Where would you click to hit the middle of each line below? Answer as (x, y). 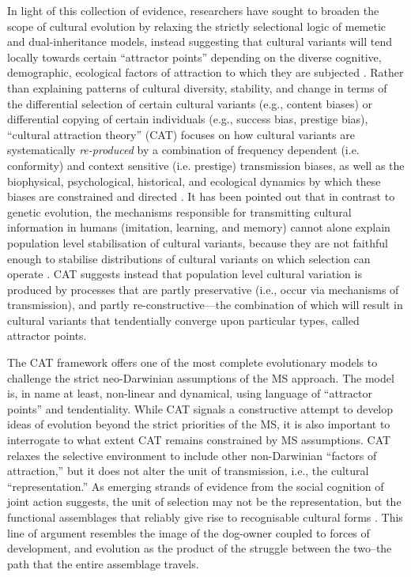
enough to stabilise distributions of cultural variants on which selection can (189, 258)
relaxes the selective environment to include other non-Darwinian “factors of (192, 455)
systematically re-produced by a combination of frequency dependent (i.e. (183, 150)
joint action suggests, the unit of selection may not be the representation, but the (204, 502)
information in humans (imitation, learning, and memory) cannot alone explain (199, 227)
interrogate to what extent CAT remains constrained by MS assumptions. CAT (199, 440)
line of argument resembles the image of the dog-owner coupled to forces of (189, 532)
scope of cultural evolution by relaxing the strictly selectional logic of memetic (197, 26)
